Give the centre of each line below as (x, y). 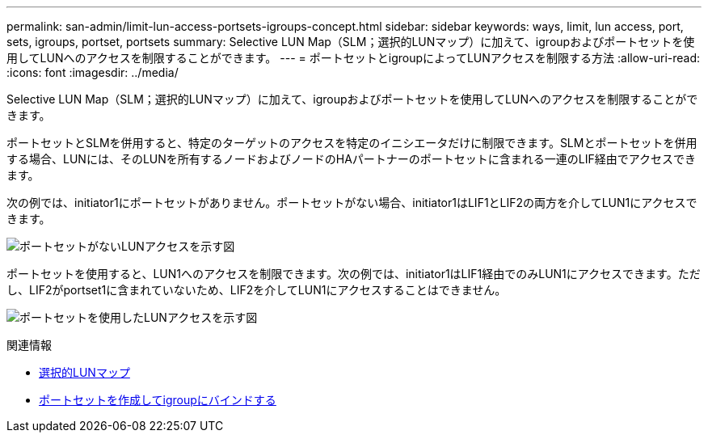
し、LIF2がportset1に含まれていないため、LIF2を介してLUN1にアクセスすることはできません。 (257, 290)
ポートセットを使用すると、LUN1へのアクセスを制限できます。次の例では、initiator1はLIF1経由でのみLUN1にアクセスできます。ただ (354, 274)
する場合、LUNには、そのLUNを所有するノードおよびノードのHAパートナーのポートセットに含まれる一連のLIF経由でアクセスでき (352, 159)
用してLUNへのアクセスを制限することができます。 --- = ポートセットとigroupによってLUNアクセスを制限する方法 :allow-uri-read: (354, 58)
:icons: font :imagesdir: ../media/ (93, 72)
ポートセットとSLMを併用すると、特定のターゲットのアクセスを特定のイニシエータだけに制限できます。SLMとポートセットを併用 (352, 143)
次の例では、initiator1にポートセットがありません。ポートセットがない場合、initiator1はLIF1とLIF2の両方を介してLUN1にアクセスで (352, 203)
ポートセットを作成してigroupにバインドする (158, 400)
